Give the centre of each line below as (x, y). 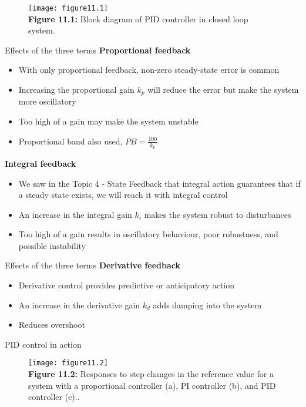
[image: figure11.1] (68, 8)
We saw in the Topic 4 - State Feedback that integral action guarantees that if (159, 183)
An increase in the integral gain (75, 214)
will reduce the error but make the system (223, 90)
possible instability (52, 245)
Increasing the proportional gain (76, 90)
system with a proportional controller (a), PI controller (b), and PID (152, 385)
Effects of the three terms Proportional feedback (98, 50)
